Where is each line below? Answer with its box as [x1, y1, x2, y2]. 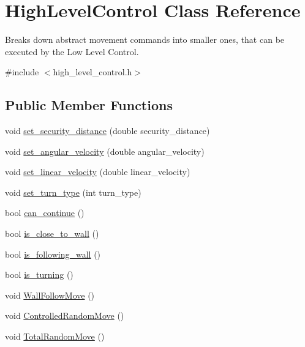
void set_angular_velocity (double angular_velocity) [5, 144, 205, 157]
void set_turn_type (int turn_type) [5, 185, 141, 198]
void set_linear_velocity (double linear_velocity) [5, 165, 190, 178]
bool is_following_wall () [5, 247, 101, 260]
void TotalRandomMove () [5, 330, 105, 343]
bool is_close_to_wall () [5, 227, 99, 240]
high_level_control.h [53, 65, 132, 78]
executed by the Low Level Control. [5, 45, 139, 58]
